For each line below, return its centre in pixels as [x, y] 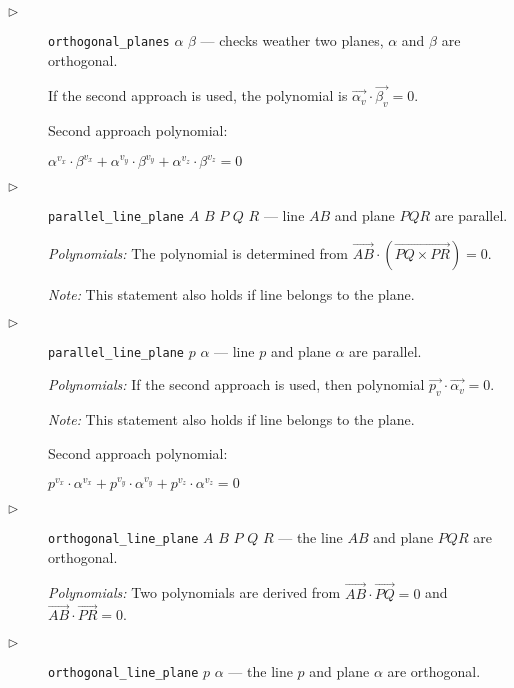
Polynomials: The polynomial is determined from [198, 253]
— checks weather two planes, [292, 40]
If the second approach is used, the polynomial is [198, 95]
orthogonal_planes [109, 42]
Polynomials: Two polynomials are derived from [194, 592]
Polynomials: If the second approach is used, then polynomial [236, 384]
